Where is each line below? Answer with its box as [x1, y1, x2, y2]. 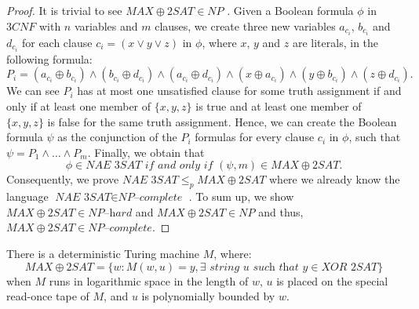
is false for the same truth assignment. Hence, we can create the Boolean [47, 113, 397, 129]
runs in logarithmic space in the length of [49, 272, 249, 289]
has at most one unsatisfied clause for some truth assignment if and [77, 82, 402, 99]
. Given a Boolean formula [227, 2, 354, 18]
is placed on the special [276, 272, 388, 289]
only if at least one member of [6, 97, 151, 114]
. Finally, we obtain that [87, 144, 205, 160]
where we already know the [269, 171, 400, 187]
